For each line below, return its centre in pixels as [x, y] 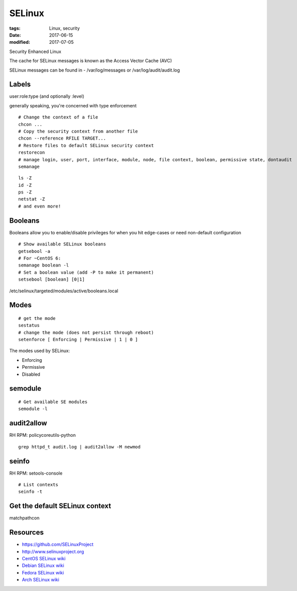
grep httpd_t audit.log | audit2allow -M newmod [79, 447]
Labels [20, 84]
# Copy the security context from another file [78, 131]
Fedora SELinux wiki [43, 572]
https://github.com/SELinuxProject [58, 545]
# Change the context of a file [58, 117]
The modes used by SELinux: [40, 351]
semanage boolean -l [44, 265]
